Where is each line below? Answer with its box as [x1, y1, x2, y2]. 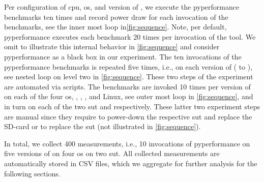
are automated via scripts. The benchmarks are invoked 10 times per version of [4, 81, 251, 92]
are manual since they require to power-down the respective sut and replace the [4, 111, 252, 122]
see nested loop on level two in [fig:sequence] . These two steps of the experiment [4, 71, 253, 82]
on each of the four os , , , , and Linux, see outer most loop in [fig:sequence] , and [4, 91, 253, 102]
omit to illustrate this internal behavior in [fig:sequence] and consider [4, 41, 220, 52]
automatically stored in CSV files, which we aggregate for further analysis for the [4, 158, 257, 168]
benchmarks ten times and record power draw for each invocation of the [4, 11, 228, 22]
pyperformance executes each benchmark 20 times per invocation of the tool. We [4, 31, 256, 42]
